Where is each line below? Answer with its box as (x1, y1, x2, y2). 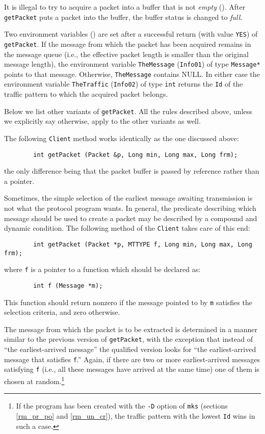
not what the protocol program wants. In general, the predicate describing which (4, 203, 256, 213)
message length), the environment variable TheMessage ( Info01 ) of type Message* (4, 59, 260, 69)
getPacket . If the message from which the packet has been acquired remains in (4, 38, 251, 49)
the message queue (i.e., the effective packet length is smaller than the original (4, 48, 249, 59)
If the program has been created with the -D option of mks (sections (16, 400, 228, 411)
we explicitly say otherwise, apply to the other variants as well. (4, 116, 201, 126)
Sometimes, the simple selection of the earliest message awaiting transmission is (4, 193, 253, 203)
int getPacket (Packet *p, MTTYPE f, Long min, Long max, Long (33, 240, 252, 248)
